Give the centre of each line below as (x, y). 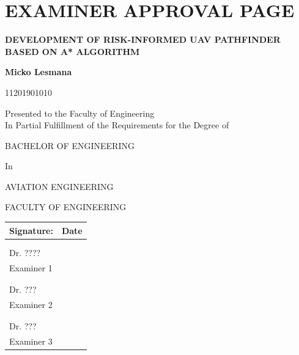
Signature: (31, 230)
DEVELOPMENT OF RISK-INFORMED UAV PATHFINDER (143, 39)
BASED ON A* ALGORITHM (72, 51)
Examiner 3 (31, 341)
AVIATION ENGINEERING (59, 186)
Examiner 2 (31, 304)
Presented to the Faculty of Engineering (80, 113)
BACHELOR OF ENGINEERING (70, 145)
